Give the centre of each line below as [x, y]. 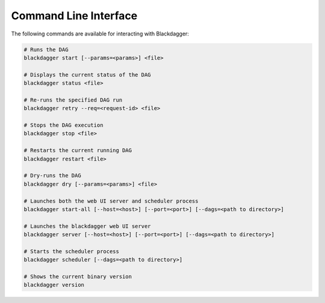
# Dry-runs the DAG [52, 176]
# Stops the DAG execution [63, 125]
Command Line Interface [74, 16]
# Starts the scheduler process [72, 251]
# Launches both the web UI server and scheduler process [111, 201]
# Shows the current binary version [78, 277]
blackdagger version [54, 285]
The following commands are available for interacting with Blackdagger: [100, 34]
